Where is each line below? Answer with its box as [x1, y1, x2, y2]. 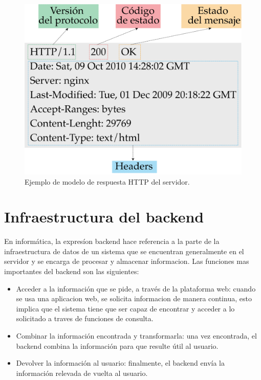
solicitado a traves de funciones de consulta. [16, 313, 154, 324]
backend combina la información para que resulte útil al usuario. [16, 340, 219, 351]
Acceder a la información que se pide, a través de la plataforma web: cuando [16, 283, 256, 294]
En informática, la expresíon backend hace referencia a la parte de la [4, 236, 220, 247]
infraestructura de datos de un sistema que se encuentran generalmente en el [4, 245, 244, 256]
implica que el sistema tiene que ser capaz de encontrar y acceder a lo [16, 303, 235, 314]
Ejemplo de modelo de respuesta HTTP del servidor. [25, 176, 190, 187]
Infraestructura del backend [4, 206, 204, 227]
